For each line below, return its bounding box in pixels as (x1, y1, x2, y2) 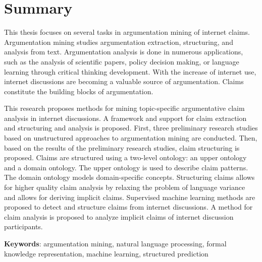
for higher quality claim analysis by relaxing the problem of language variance (4, 182, 245, 192)
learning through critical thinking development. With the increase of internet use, (4, 66, 256, 77)
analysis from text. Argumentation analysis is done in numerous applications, (4, 46, 243, 57)
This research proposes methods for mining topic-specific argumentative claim (4, 103, 245, 113)
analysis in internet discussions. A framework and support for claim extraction (4, 112, 247, 123)
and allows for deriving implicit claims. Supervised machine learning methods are (4, 191, 255, 202)
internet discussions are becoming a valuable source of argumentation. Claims (4, 76, 244, 87)
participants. (4, 221, 43, 232)
